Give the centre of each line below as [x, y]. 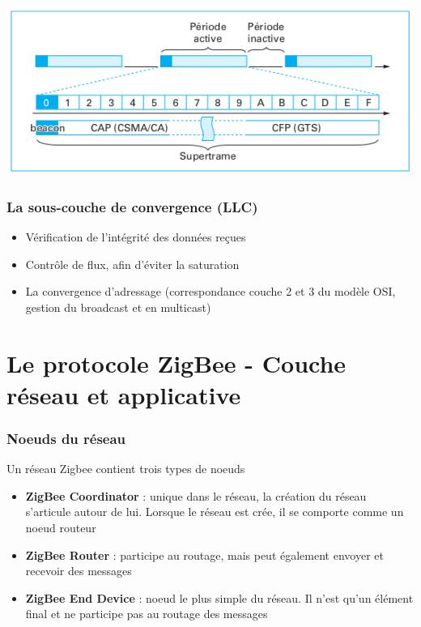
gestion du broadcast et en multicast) [118, 307]
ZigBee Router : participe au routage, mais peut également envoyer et [204, 554]
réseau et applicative [124, 394]
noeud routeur [61, 527]
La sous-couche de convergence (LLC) [132, 206]
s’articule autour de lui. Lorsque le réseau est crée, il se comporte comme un [215, 512]
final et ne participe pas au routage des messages [147, 614]
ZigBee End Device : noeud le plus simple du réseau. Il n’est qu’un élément [219, 597]
